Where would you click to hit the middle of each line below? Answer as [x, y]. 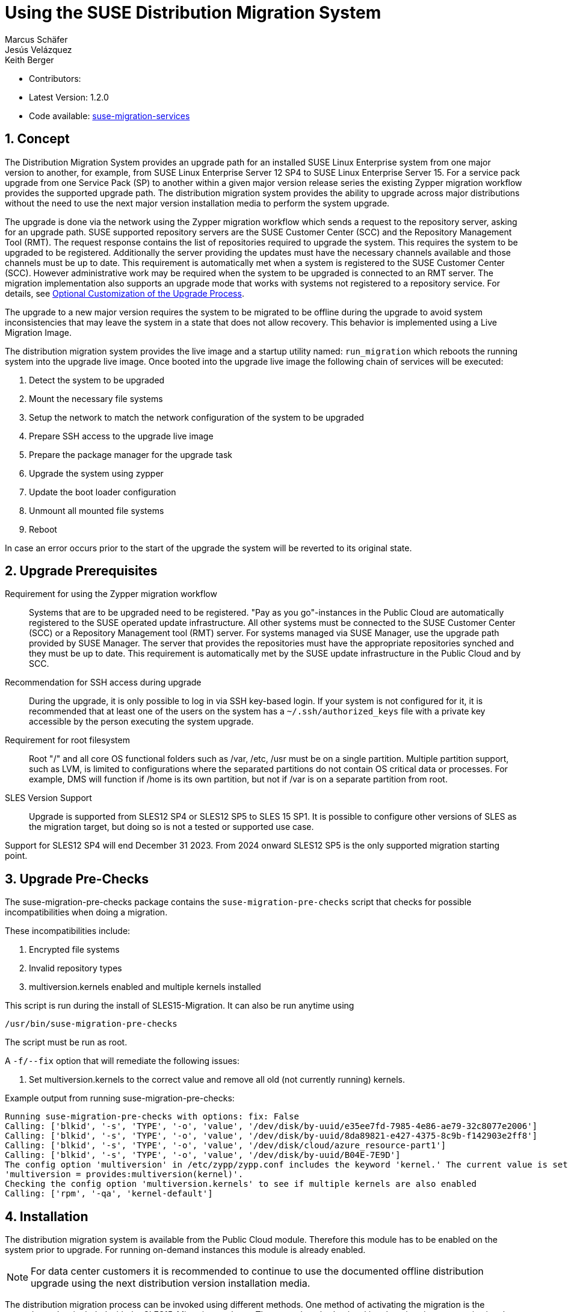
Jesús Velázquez [39, 49]
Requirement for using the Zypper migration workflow [111, 594]
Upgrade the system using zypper [96, 473]
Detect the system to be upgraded [97, 380]
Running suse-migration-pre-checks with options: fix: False [152, 1117]
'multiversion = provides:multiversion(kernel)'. [124, 1174]
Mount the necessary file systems [96, 398]
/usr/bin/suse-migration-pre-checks [91, 1024]
